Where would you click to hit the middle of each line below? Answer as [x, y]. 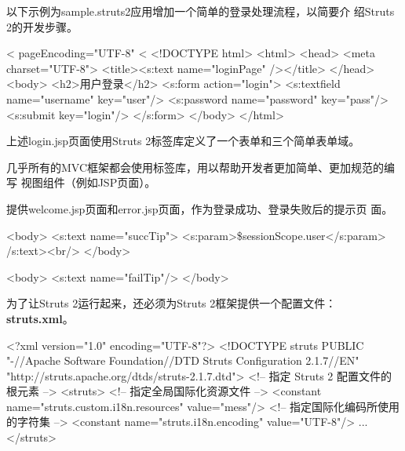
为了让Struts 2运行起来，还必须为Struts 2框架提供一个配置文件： [171, 303]
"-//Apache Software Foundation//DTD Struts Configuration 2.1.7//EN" [183, 360]
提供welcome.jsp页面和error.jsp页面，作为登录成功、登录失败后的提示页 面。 [200, 208]
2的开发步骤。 [42, 26]
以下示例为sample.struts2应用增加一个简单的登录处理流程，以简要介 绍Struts [201, 11]
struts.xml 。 [40, 318]
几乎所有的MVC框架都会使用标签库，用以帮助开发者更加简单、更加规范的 [195, 167]
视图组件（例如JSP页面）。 [88, 182]
